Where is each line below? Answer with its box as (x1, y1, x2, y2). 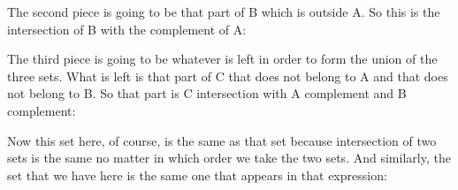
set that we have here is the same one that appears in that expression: (7, 165, 387, 184)
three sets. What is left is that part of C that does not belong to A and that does (7, 66, 448, 85)
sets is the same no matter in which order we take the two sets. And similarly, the (7, 148, 451, 167)
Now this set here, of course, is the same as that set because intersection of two (7, 131, 437, 149)
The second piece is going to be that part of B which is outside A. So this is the (7, 3, 440, 20)
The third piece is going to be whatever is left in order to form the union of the (7, 49, 438, 68)
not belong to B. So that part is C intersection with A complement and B (7, 84, 407, 103)
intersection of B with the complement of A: (7, 19, 247, 38)
